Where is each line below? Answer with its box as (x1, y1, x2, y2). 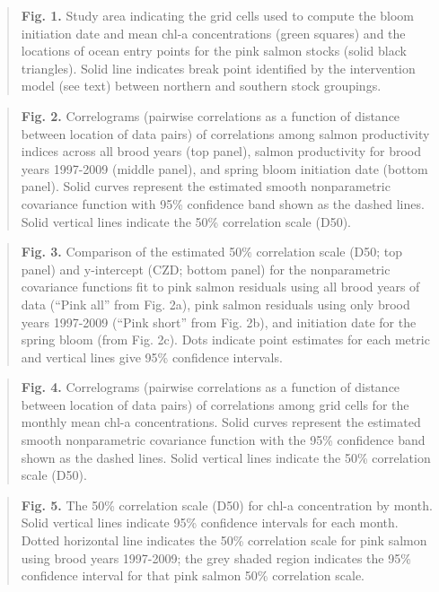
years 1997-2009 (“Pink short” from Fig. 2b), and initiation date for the (21, 312, 417, 331)
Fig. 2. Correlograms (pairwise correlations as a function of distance (21, 106, 400, 125)
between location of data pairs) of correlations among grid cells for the (21, 395, 409, 414)
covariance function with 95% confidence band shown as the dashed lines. (21, 194, 425, 213)
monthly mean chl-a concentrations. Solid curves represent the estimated (21, 413, 421, 431)
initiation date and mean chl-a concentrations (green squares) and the (21, 23, 406, 42)
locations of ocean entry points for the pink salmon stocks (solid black (21, 41, 407, 60)
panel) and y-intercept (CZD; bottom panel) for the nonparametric (21, 259, 391, 278)
